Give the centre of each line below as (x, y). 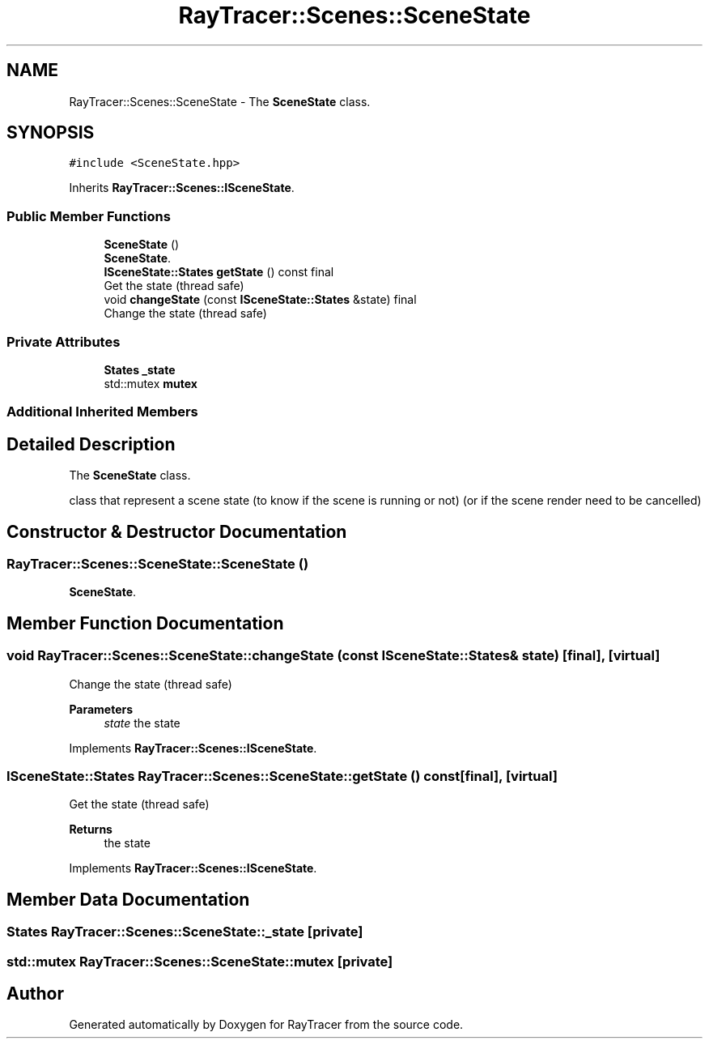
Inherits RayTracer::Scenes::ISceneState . (182, 188)
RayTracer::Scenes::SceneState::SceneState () (158, 564)
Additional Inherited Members (102, 412)
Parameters (101, 709)
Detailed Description (91, 444)
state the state (142, 723)
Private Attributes (64, 341)
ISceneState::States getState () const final (219, 272)
